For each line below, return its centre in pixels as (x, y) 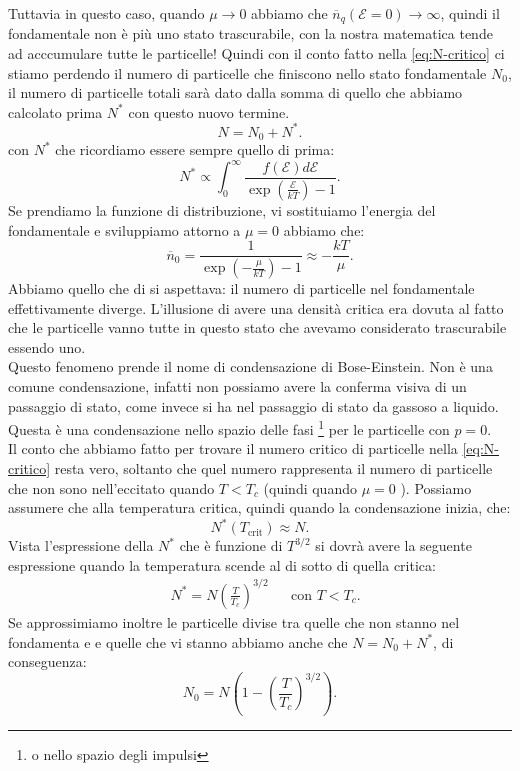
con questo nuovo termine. (209, 111)
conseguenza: (47, 661)
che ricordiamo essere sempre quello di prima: (195, 149)
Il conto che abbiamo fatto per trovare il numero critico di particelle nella (233, 448)
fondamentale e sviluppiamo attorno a (124, 229)
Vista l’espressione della (81, 545)
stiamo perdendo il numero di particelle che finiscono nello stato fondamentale (247, 72)
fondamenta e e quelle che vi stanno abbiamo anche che (178, 641)
